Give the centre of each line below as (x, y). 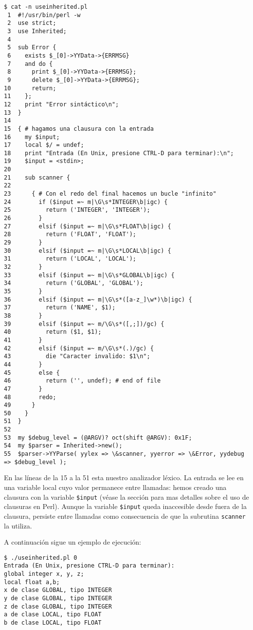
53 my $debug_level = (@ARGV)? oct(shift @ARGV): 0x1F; (98, 437)
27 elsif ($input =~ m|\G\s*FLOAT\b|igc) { (88, 226)
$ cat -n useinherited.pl (46, 7)
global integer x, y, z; (44, 574)
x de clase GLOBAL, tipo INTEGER (58, 590)
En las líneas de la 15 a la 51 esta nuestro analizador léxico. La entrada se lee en (124, 478)
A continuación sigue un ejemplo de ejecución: (73, 542)
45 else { (32, 373)
